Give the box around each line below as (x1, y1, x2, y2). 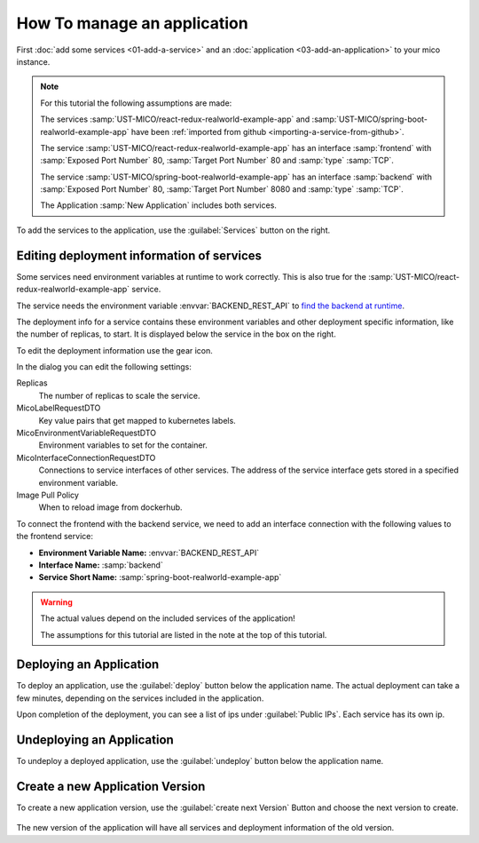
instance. (16, 56, 51, 67)
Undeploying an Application (16, 733, 175, 748)
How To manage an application (16, 13, 248, 33)
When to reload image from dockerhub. (38, 502, 183, 513)
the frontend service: (16, 531, 93, 542)
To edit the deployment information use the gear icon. (16, 345, 213, 355)
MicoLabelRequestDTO (16, 402, 101, 413)
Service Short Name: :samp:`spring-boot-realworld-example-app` (38, 572, 282, 583)
